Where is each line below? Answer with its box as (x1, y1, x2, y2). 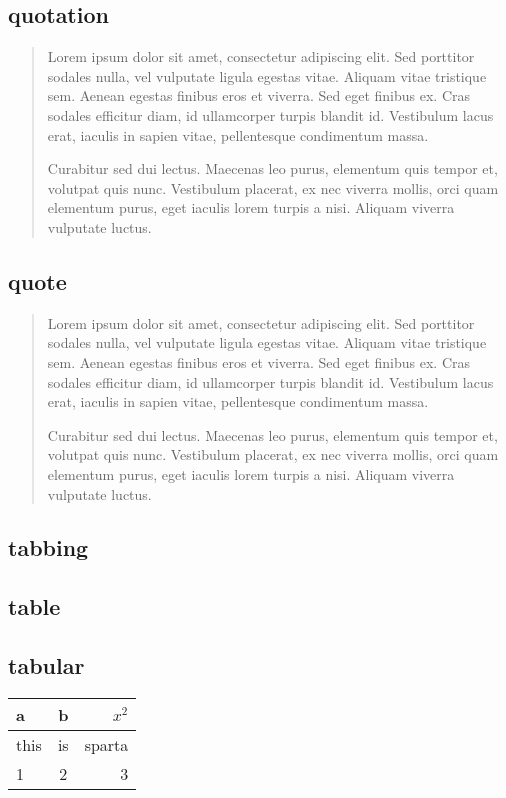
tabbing (8, 532, 89, 563)
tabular (8, 650, 85, 681)
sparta (84, 732, 129, 756)
